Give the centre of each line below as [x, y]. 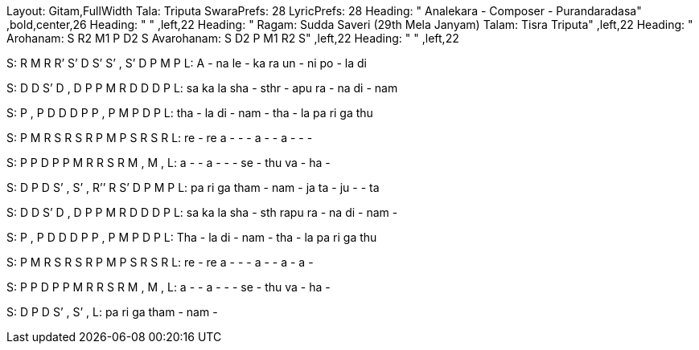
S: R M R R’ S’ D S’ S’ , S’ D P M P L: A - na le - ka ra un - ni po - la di [187, 63]
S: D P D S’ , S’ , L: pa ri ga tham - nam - [112, 312]
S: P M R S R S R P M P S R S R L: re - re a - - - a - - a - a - [160, 262]
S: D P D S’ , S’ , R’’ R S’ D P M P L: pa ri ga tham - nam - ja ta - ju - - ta [193, 187]
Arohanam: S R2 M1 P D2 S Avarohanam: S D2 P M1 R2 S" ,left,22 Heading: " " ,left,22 [233, 38]
